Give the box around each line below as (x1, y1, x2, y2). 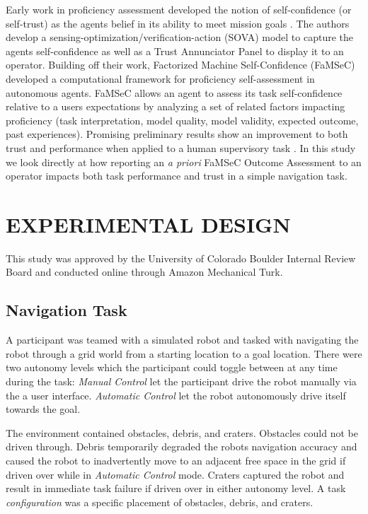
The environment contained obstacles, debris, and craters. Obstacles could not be (6, 425, 358, 440)
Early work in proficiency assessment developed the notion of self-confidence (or (6, 2, 352, 16)
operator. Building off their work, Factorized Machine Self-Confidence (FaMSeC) (6, 57, 355, 72)
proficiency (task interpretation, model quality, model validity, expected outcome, (6, 112, 359, 127)
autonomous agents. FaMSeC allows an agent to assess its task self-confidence (6, 85, 343, 100)
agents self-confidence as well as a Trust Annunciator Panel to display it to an (6, 43, 344, 58)
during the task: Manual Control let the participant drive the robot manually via (6, 374, 357, 389)
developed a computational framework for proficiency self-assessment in (6, 71, 315, 86)
